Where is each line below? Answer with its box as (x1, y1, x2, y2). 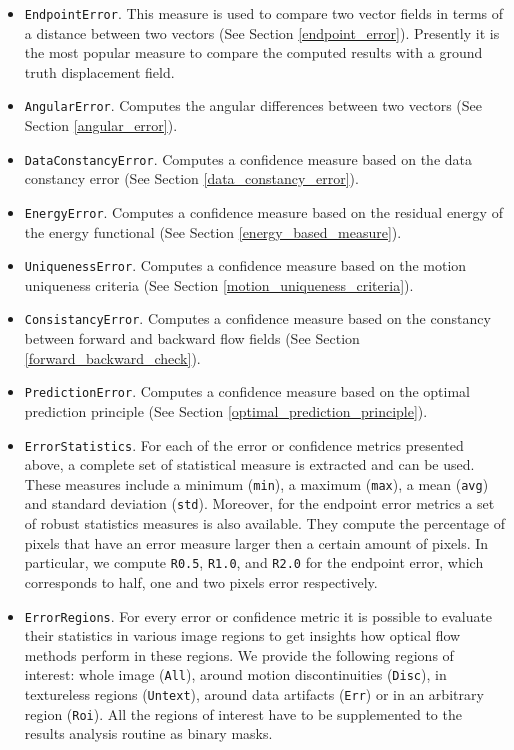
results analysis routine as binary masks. (24, 723, 273, 744)
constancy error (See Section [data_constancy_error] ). (24, 168, 359, 189)
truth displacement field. (24, 61, 175, 82)
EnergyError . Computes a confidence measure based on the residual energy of (24, 201, 503, 222)
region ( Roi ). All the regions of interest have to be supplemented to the (24, 703, 462, 724)
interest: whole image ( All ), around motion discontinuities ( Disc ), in (24, 664, 447, 685)
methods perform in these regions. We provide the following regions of (24, 644, 454, 665)
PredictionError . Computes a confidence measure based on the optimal (24, 381, 470, 402)
